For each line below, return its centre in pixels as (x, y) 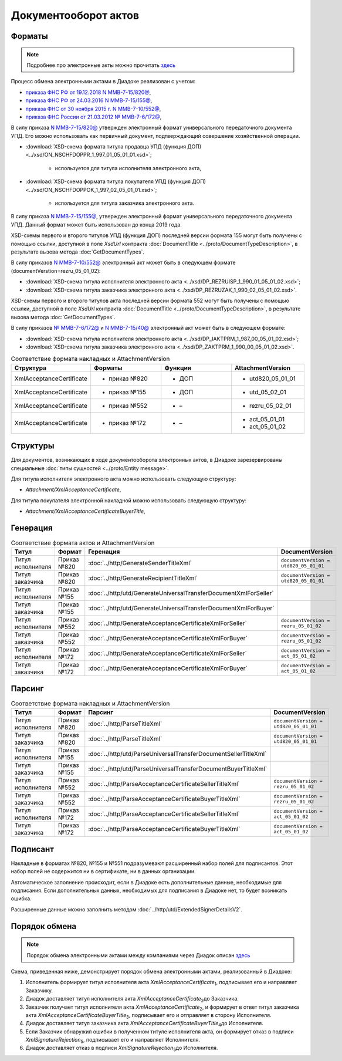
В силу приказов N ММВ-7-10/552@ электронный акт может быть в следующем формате (123, 263)
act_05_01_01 (267, 419)
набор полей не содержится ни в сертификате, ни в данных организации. (103, 871)
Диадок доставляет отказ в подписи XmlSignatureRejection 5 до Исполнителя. (122, 1049)
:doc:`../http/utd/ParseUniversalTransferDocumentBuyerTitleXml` (178, 769)
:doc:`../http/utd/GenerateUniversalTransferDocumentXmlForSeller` (181, 593)
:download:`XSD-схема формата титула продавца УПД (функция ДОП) (114, 147)
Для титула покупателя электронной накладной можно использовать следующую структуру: (128, 500)
